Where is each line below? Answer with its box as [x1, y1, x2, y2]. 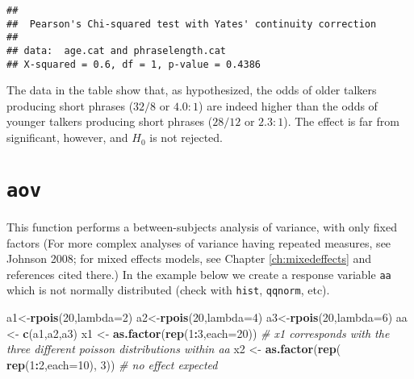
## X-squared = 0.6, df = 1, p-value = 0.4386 [6, 58, 261, 70]
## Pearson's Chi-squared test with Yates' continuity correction [6, 18, 377, 30]
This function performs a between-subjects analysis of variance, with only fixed [6, 218, 397, 235]
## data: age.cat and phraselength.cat [6, 44, 227, 56]
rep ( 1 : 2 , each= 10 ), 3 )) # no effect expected [6, 356, 218, 373]
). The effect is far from [283, 113, 399, 130]
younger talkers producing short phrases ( [6, 113, 213, 130]
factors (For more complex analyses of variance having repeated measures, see [6, 234, 391, 251]
